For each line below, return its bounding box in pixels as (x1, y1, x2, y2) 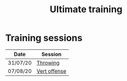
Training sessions (5, 32, 83, 44)
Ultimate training (49, 4, 123, 15)
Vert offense (36, 67, 67, 74)
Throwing (36, 59, 60, 66)
